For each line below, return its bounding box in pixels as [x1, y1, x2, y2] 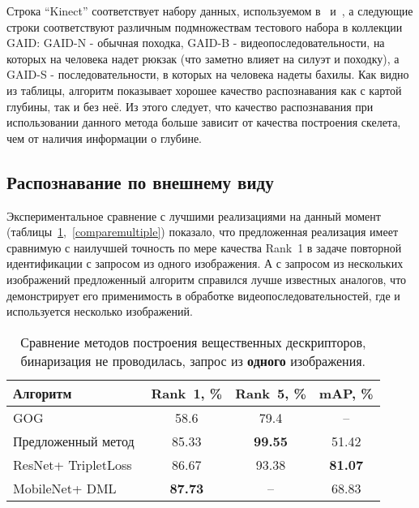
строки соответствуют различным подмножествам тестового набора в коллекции [6, 18, 403, 35]
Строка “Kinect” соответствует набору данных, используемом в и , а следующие [6, 2, 413, 19]
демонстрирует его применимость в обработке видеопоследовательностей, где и [6, 286, 400, 304]
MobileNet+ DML [13, 478, 117, 497]
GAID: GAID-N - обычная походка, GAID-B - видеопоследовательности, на [6, 34, 385, 51]
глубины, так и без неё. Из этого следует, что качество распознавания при [6, 97, 374, 114]
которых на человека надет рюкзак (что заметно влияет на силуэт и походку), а [6, 50, 400, 67]
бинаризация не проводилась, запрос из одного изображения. [20, 351, 366, 370]
